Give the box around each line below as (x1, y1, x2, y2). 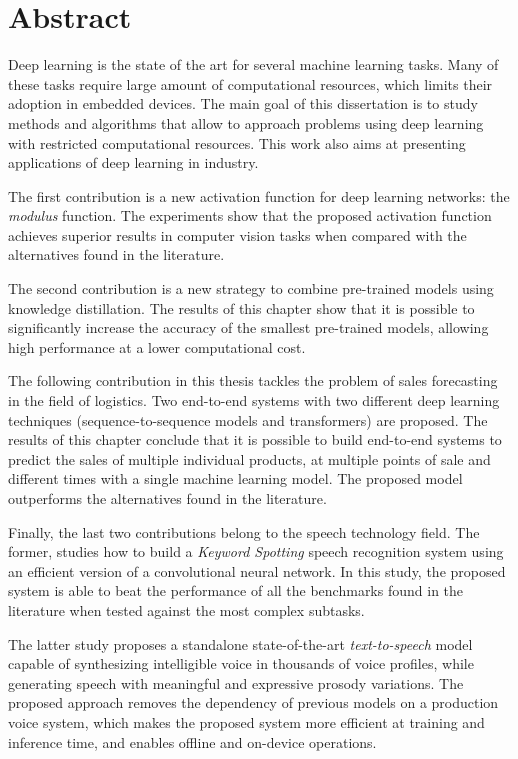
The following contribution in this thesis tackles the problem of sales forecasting (8, 370, 498, 391)
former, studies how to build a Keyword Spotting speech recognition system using (8, 541, 504, 562)
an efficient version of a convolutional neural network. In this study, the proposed (8, 560, 506, 581)
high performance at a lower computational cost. (8, 336, 306, 357)
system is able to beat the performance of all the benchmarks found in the (8, 580, 464, 601)
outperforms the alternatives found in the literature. (8, 488, 327, 508)
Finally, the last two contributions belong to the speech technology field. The (8, 521, 480, 542)
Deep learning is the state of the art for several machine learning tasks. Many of (8, 54, 499, 75)
